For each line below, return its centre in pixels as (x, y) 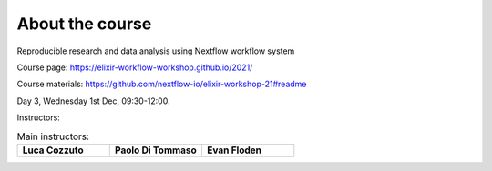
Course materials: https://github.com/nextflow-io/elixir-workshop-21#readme (162, 84)
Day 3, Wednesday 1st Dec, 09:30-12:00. (93, 101)
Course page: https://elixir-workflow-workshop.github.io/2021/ (135, 67)
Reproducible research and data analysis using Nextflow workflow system (156, 51)
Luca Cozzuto (53, 150)
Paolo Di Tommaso (156, 150)
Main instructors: (53, 136)
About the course (84, 24)
